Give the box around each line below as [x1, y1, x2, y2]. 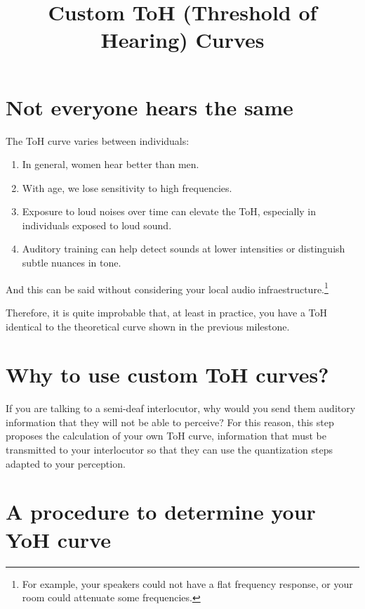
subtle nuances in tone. [22, 255, 121, 270]
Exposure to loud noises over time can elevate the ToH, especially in [22, 204, 317, 219]
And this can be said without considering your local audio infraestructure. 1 [6, 279, 328, 296]
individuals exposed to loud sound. [22, 217, 172, 232]
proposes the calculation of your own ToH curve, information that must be [6, 428, 326, 443]
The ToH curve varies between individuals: [6, 133, 190, 148]
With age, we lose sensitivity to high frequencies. [22, 180, 232, 195]
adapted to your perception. [6, 456, 126, 470]
